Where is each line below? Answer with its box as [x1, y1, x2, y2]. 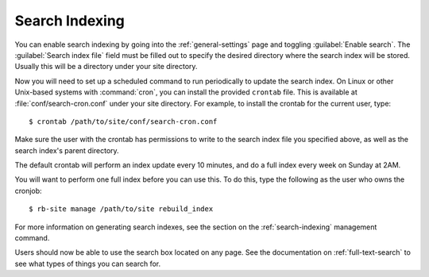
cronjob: [14, 186, 43, 195]
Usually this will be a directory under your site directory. [14, 62, 198, 71]
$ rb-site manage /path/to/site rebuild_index [29, 205, 214, 214]
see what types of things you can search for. [14, 259, 161, 268]
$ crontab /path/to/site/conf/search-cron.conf [29, 117, 218, 126]
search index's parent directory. [14, 145, 119, 155]
